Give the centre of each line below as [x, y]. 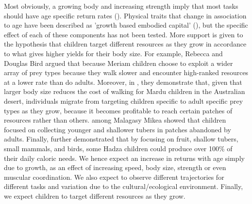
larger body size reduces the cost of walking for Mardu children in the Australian [125, 91]
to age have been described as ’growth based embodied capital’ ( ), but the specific [126, 25]
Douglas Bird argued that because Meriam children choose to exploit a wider [118, 63]
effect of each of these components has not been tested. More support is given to [124, 34]
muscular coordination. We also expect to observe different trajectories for [114, 177]
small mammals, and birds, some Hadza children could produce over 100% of [118, 148]
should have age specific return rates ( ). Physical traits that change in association [125, 15]
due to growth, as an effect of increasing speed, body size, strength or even [115, 167]
